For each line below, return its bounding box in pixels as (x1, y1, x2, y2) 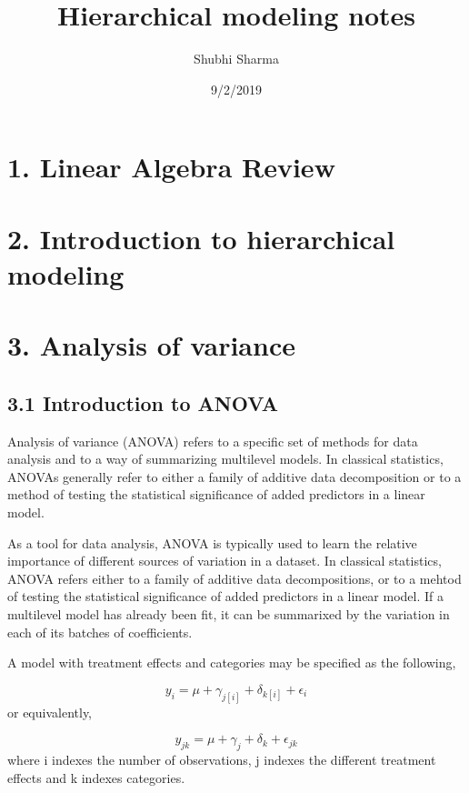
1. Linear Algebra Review (7, 148, 335, 186)
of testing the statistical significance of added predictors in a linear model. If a (7, 587, 444, 606)
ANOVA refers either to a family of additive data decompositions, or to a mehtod (7, 568, 462, 587)
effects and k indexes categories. (7, 768, 185, 787)
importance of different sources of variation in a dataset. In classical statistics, (7, 551, 442, 570)
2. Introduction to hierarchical (7, 219, 395, 256)
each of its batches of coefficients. (7, 622, 193, 641)
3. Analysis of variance (7, 326, 295, 364)
